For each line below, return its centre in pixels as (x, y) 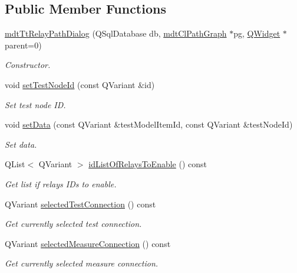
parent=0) (23, 45)
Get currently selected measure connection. (82, 263)
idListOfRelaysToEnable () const (148, 164)
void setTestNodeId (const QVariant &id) (80, 84)
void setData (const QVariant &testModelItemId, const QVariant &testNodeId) (149, 124)
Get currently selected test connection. (73, 224)
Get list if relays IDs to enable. (61, 183)
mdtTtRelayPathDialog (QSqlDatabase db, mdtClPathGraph (116, 33)
